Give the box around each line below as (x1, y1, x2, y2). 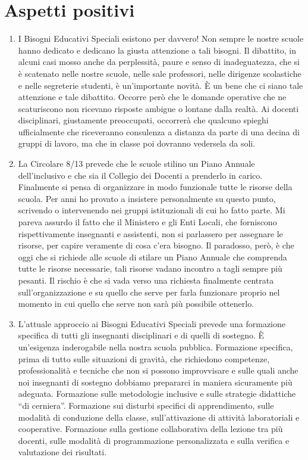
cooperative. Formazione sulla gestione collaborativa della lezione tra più (18, 422, 283, 435)
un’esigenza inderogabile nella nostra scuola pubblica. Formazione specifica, (18, 340, 293, 353)
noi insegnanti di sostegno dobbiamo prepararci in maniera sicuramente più (18, 375, 293, 388)
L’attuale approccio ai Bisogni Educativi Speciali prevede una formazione (18, 317, 285, 330)
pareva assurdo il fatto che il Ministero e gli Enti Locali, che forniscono (18, 216, 277, 228)
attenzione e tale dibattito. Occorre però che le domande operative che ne (18, 91, 287, 103)
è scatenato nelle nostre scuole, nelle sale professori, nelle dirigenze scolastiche (18, 67, 301, 79)
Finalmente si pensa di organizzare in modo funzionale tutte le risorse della (18, 181, 293, 193)
